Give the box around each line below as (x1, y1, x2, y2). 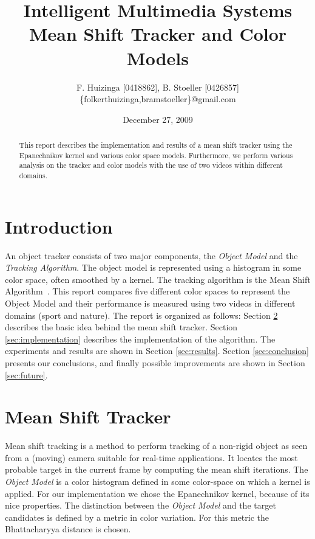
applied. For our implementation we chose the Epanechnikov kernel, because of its (5, 487, 310, 499)
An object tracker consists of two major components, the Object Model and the (5, 249, 298, 262)
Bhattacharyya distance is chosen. (5, 523, 131, 535)
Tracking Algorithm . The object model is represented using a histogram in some (5, 261, 302, 274)
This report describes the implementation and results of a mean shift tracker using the (19, 140, 293, 150)
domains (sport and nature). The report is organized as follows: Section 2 (5, 308, 278, 321)
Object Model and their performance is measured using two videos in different (5, 297, 296, 310)
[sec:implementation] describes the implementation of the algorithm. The (5, 332, 276, 345)
